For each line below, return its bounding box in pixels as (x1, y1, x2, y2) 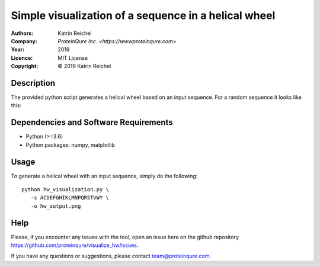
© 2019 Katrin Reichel (57, 63, 111, 70)
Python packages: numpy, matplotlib (25, 141, 116, 148)
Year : (11, 46, 25, 53)
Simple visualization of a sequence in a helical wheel (11, 9, 276, 22)
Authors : (11, 30, 34, 37)
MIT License (57, 54, 88, 62)
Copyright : (11, 63, 39, 70)
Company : (11, 37, 38, 44)
